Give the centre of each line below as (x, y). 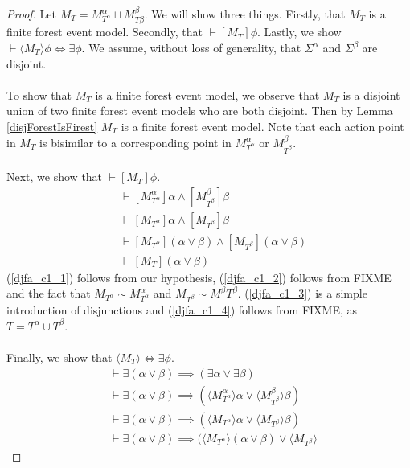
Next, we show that (55, 177)
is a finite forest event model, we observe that (207, 94)
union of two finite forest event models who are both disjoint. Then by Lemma (200, 111)
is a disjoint (371, 94)
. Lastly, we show (299, 32)
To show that (39, 94)
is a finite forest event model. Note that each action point (262, 126)
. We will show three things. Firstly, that (245, 14)
